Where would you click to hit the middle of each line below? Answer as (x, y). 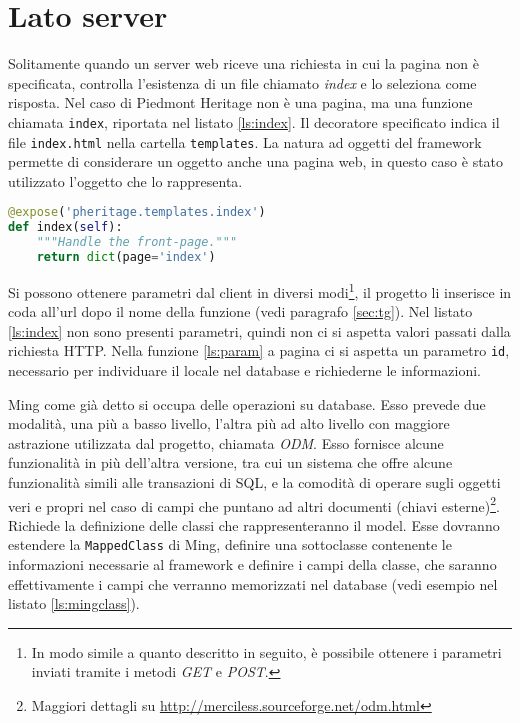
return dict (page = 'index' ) (126, 257)
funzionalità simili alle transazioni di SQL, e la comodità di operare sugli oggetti (254, 481)
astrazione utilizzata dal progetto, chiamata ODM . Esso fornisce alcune (226, 442)
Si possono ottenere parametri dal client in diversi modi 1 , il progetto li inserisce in (260, 290)
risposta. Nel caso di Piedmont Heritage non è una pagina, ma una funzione (240, 102)
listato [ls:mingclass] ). (74, 603)
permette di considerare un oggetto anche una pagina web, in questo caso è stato (256, 161)
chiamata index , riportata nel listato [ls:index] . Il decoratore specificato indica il (254, 121)
